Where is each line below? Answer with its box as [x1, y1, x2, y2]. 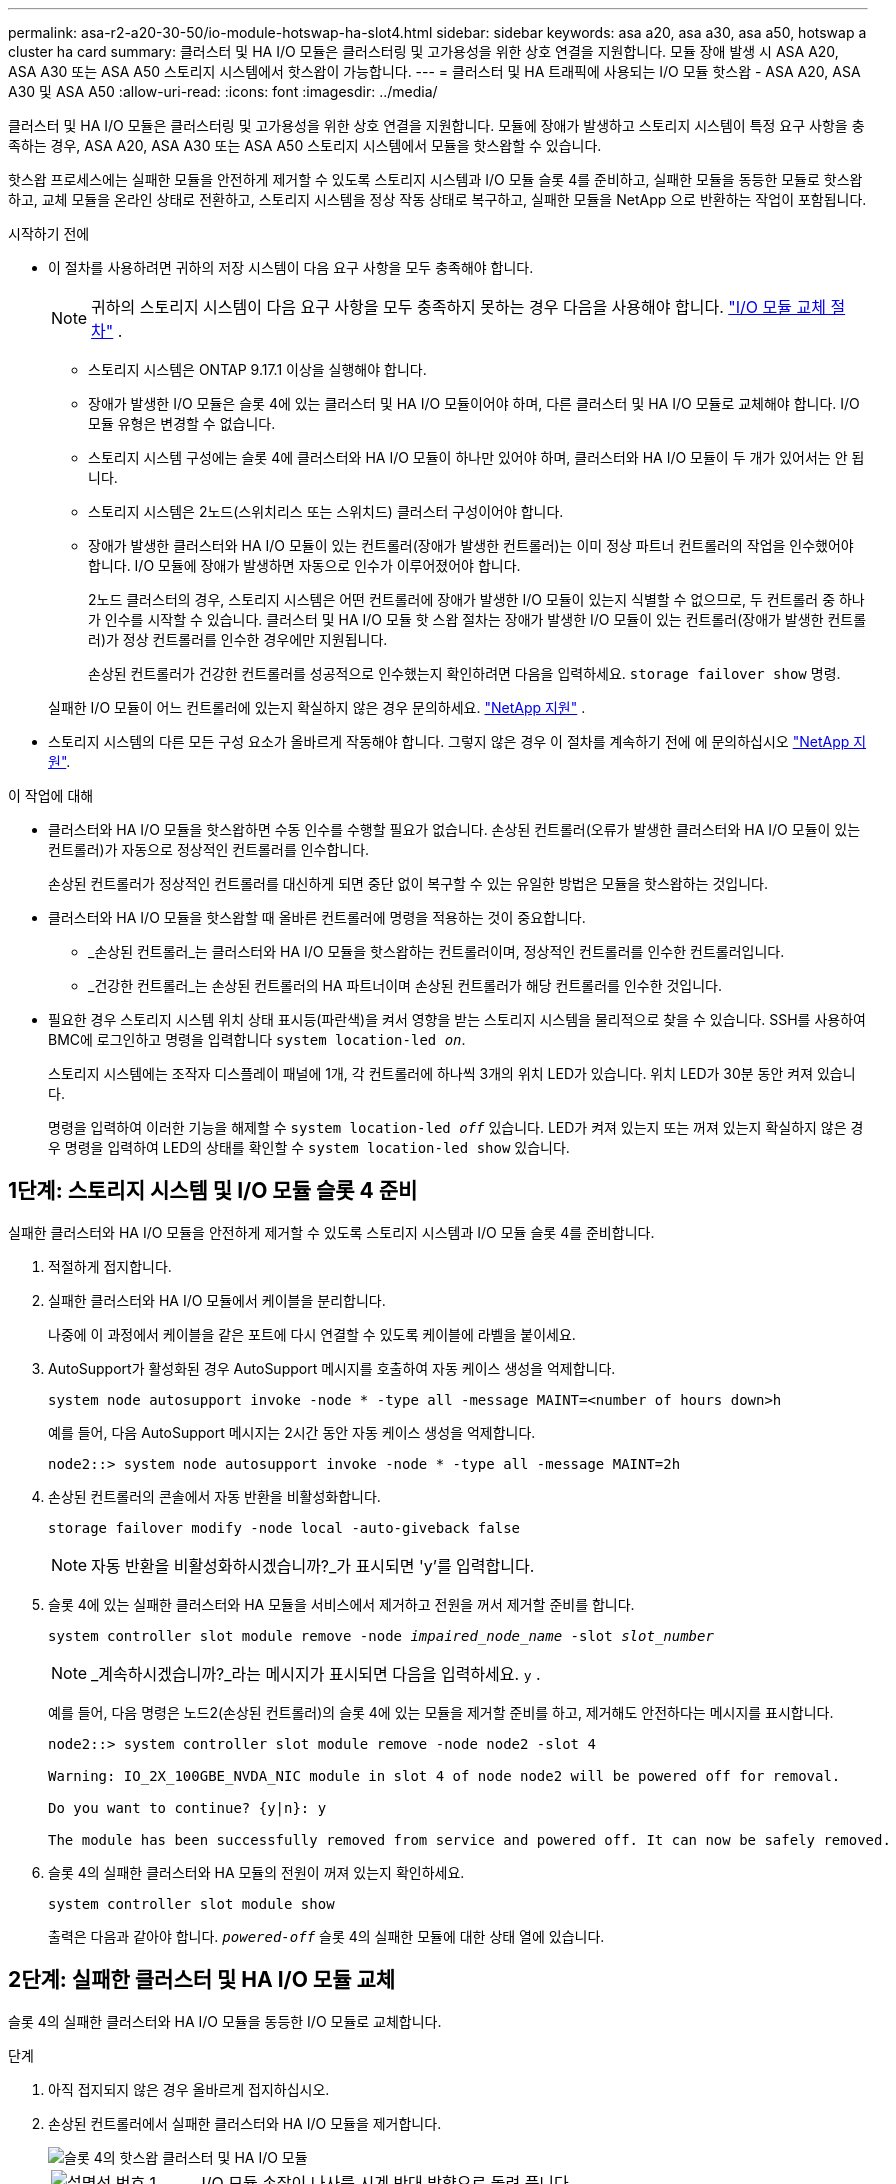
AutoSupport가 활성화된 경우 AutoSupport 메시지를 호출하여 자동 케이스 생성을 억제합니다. [48, 1359, 616, 1377]
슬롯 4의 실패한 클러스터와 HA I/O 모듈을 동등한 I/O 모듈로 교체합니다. [8, 2012, 442, 2030]
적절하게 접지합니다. [48, 1257, 172, 1275]
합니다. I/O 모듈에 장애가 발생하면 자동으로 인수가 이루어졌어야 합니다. [88, 557, 521, 574]
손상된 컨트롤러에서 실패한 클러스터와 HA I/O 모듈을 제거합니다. [48, 2114, 442, 2132]
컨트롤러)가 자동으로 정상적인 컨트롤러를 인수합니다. [48, 841, 370, 858]
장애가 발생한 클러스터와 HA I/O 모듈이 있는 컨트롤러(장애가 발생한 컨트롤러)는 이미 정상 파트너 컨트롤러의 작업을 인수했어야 [88, 537, 854, 554]
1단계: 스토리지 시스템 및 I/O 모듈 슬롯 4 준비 [8, 1178, 418, 1204]
